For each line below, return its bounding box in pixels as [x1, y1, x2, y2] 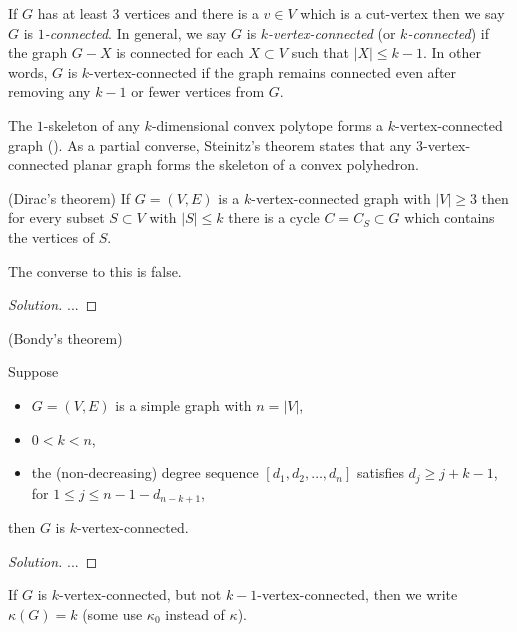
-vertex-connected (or [268, 22, 396, 43]
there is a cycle [228, 207, 320, 228]
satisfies [357, 462, 404, 483]
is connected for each [116, 42, 244, 63]
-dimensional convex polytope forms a [151, 114, 384, 135]
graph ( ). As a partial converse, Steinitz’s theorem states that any [8, 134, 412, 155]
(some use [82, 603, 143, 624]
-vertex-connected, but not [59, 584, 222, 605]
